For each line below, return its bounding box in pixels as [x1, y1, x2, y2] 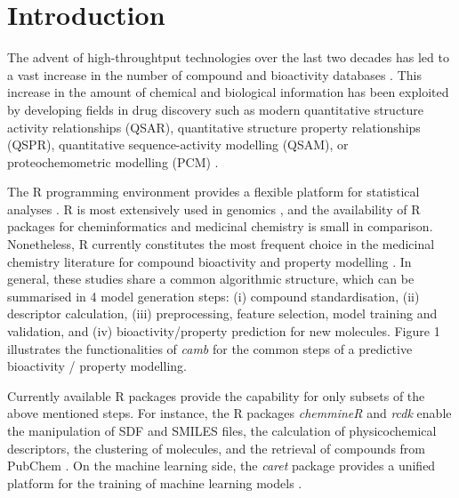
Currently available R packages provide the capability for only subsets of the [7, 386, 425, 405]
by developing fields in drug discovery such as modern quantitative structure [7, 100, 424, 118]
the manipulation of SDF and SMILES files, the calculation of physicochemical [7, 422, 437, 439]
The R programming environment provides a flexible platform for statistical [7, 182, 420, 201]
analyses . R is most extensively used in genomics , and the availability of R [7, 199, 421, 218]
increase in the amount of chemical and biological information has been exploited [7, 83, 449, 101]
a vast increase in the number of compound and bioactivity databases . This [7, 65, 422, 84]
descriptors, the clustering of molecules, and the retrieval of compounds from [7, 438, 426, 457]
